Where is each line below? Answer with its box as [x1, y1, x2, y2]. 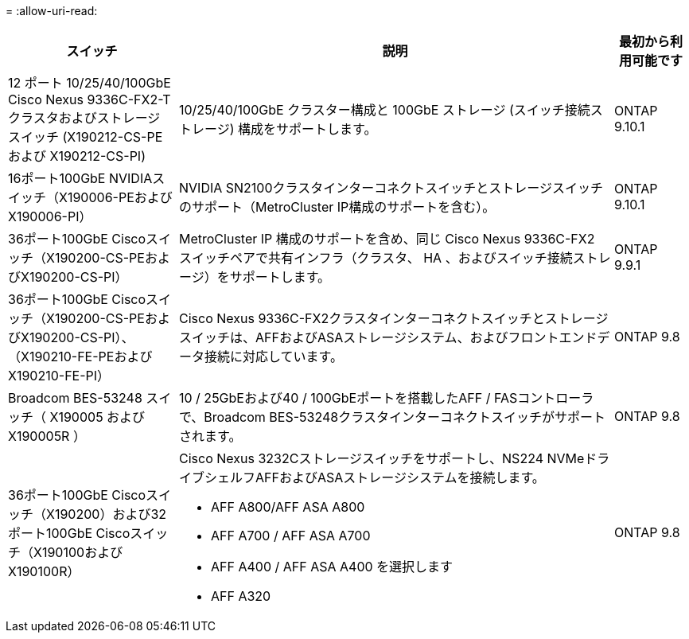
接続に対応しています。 [204, 349, 343, 364]
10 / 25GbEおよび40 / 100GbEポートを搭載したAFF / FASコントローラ [179, 390, 594, 406]
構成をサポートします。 [238, 121, 377, 137]
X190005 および [49, 409, 146, 425]
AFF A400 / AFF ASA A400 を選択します [211, 559, 453, 575]
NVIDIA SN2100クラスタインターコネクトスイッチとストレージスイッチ [179, 180, 603, 196]
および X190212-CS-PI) [8, 148, 146, 164]
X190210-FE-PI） [8, 368, 111, 384]
